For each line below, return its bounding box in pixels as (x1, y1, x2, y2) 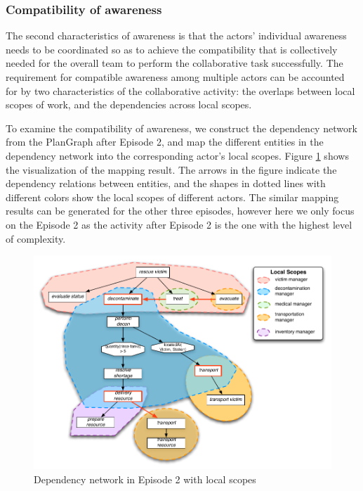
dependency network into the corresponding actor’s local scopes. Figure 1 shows (6, 148, 349, 162)
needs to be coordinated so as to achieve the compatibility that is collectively (6, 42, 338, 56)
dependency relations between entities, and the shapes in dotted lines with (6, 176, 326, 191)
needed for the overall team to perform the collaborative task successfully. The (6, 56, 343, 70)
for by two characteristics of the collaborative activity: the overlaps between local (6, 83, 355, 98)
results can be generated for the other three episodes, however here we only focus (6, 203, 355, 218)
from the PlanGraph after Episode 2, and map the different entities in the (6, 134, 324, 149)
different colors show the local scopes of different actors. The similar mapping (6, 189, 339, 204)
